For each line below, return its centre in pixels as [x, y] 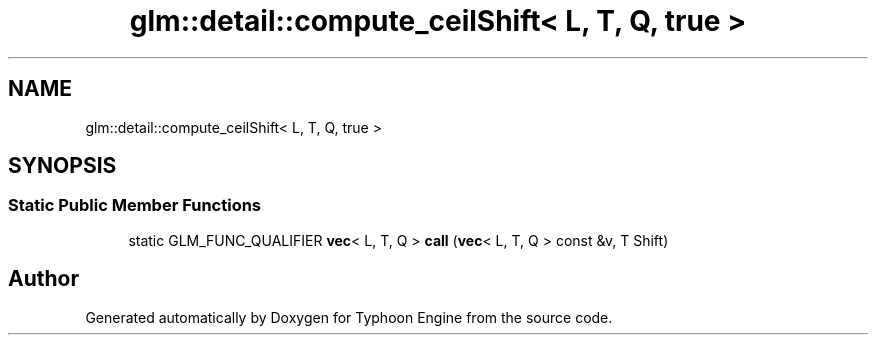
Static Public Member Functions [135, 205]
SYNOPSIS [62, 166]
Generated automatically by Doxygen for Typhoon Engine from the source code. [349, 317]
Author [43, 279]
